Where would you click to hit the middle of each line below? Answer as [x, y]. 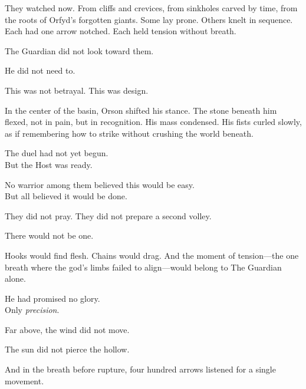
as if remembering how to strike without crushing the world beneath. [129, 133]
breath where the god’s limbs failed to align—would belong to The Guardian [143, 267]
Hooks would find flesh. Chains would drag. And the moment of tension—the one [152, 255]
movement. [24, 380]
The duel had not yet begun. [57, 153]
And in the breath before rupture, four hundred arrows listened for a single [140, 369]
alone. [15, 278]
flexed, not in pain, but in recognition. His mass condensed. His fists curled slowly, [153, 122]
